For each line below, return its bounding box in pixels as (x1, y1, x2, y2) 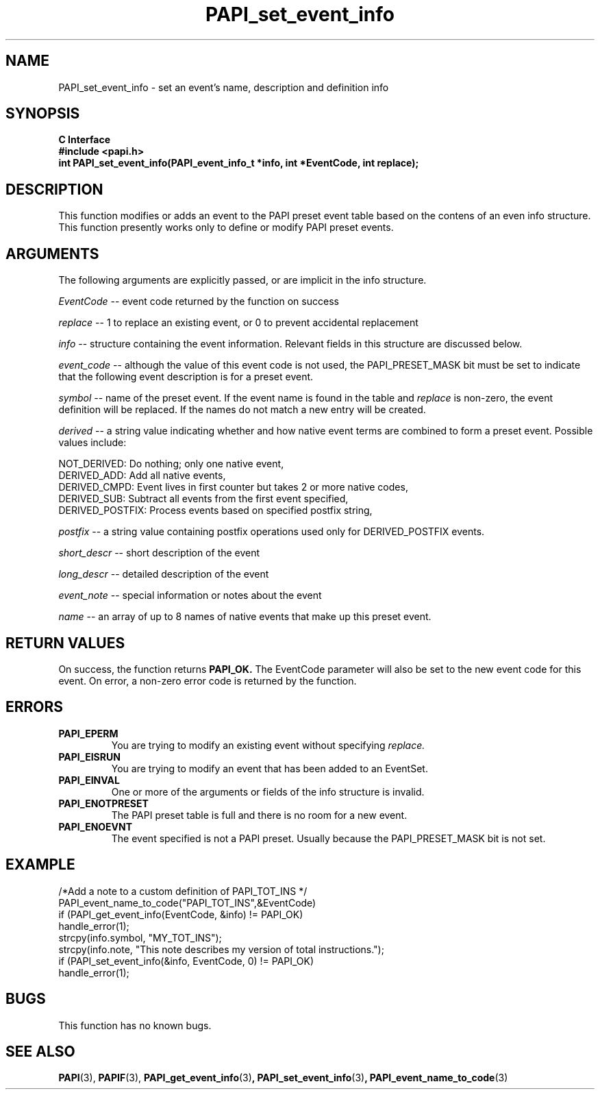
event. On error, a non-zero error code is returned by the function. (58, 674, 357, 687)
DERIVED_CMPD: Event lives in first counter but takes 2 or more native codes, (58, 481, 408, 493)
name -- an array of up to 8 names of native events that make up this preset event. (58, 611, 432, 623)
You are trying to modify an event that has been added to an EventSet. (111, 762, 428, 774)
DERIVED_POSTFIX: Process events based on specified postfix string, (58, 504, 373, 517)
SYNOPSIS (5, 105, 80, 123)
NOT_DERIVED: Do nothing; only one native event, (58, 458, 284, 470)
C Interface (58, 134, 111, 146)
